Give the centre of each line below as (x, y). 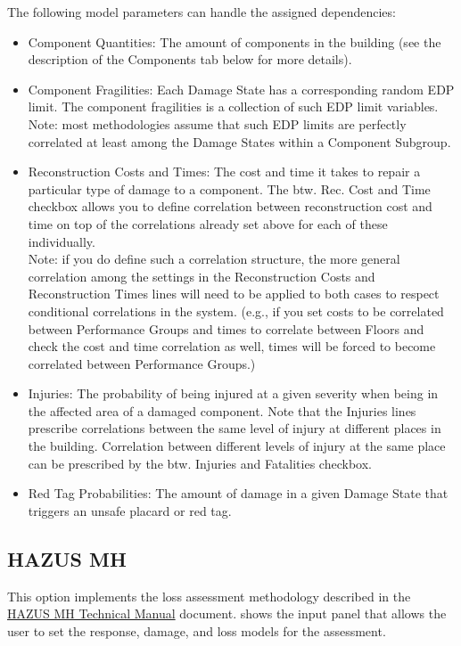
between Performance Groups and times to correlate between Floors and (226, 328)
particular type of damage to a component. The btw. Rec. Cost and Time (229, 188)
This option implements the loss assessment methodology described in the (209, 596)
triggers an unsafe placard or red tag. (130, 510)
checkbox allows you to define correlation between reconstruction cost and (230, 206)
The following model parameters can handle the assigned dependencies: (202, 12)
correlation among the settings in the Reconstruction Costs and (202, 276)
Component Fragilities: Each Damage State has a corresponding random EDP (241, 89)
